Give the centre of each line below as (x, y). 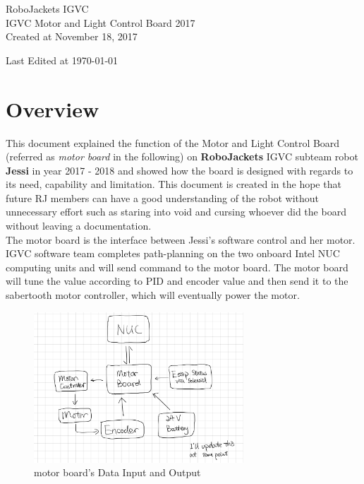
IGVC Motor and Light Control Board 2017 (101, 22)
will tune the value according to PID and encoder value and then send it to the (177, 281)
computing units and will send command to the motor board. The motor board (177, 267)
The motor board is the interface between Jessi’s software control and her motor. (181, 239)
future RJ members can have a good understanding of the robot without (163, 197)
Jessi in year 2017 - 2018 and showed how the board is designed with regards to (180, 170)
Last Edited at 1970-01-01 (62, 60)
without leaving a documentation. (79, 226)
